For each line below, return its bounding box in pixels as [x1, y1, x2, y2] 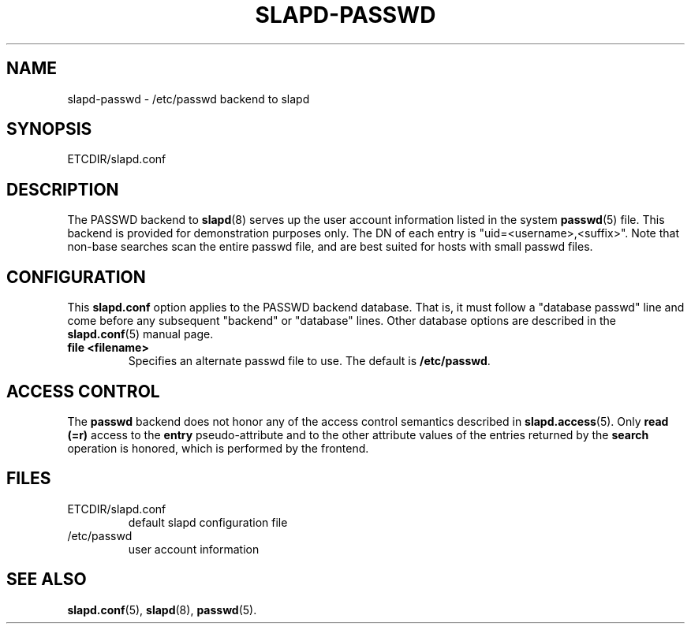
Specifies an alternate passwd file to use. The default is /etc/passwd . [128, 354, 491, 368]
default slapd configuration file [128, 515, 288, 529]
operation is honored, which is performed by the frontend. [67, 441, 369, 455]
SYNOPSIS [6, 119, 92, 140]
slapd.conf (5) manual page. [67, 327, 214, 341]
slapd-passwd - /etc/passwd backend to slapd [67, 91, 310, 106]
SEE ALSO [6, 569, 87, 590]
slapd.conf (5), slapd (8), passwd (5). [67, 602, 257, 617]
